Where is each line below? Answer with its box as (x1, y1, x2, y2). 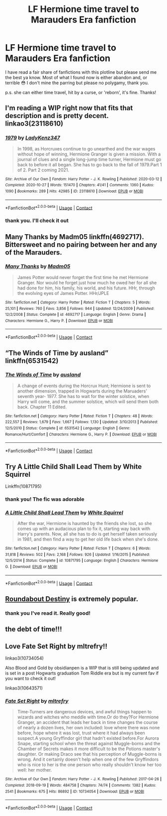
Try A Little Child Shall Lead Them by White (5, 462, 142, 471)
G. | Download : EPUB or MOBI (5, 564, 58, 569)
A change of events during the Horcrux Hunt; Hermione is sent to (17, 383, 151, 389)
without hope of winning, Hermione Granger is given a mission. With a (17, 151, 161, 157)
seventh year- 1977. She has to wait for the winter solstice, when (17, 393, 150, 399)
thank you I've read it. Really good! (5, 609, 91, 616)
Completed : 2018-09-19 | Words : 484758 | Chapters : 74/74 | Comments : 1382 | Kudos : (5, 783, 157, 788)
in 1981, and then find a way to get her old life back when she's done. (17, 537, 159, 543)
